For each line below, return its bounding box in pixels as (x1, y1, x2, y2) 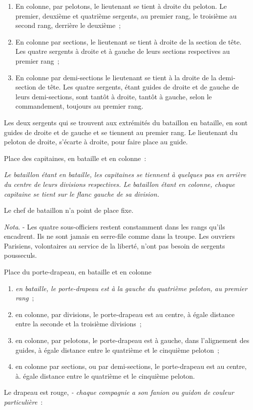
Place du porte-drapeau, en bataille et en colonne (4, 267, 152, 277)
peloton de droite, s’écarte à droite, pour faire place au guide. (4, 137, 188, 147)
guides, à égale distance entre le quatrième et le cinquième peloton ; (15, 344, 219, 355)
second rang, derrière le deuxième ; (15, 20, 121, 30)
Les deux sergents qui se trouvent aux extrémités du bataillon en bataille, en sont (4, 117, 248, 127)
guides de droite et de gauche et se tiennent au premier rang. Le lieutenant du (4, 127, 238, 137)
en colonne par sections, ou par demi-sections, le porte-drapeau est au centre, (15, 361, 247, 371)
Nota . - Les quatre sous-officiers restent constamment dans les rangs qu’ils (4, 221, 225, 231)
